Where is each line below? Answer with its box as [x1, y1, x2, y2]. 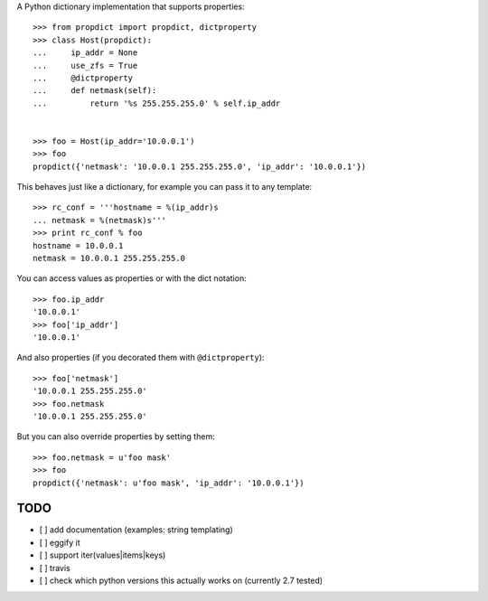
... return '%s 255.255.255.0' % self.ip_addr [33, 98, 281, 108]
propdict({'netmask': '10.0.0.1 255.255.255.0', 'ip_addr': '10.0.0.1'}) [33, 161, 367, 172]
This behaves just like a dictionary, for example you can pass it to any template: [16, 182, 313, 193]
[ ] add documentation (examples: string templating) [39, 524, 234, 535]
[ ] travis [39, 562, 71, 573]
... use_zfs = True [33, 60, 138, 70]
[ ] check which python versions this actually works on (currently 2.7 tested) [39, 575, 324, 586]
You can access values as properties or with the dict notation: [16, 273, 248, 284]
